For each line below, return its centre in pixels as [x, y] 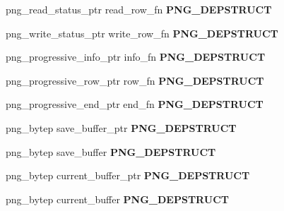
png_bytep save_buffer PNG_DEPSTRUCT [111, 151]
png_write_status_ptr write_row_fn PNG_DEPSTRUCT [142, 33]
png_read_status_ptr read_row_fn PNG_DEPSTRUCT [139, 9]
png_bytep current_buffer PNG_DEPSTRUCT [117, 199]
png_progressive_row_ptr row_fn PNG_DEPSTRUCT [135, 80]
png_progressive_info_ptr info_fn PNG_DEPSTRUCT [136, 57]
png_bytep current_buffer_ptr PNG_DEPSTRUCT [128, 175]
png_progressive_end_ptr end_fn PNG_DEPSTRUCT [135, 104]
